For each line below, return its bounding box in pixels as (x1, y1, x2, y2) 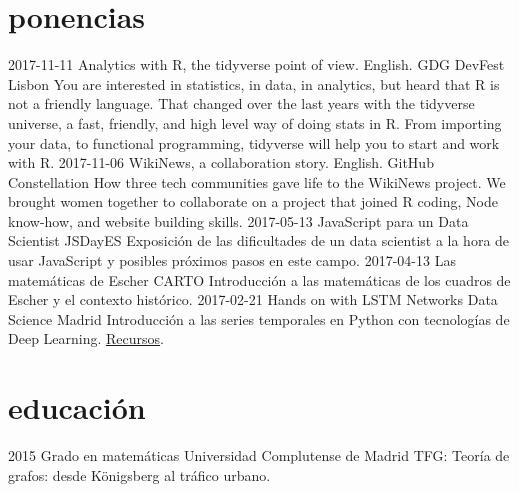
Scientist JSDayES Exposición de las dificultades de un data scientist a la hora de (8, 230, 510, 251)
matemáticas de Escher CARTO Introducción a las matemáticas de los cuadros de (8, 269, 511, 290)
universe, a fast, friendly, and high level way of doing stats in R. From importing (8, 112, 502, 133)
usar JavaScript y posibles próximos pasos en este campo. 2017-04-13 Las (8, 250, 456, 271)
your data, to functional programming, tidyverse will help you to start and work (8, 132, 500, 153)
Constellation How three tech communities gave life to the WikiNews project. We (8, 171, 506, 192)
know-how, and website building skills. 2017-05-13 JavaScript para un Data (8, 210, 469, 231)
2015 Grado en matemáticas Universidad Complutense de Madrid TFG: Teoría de (8, 445, 510, 466)
